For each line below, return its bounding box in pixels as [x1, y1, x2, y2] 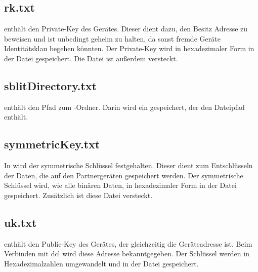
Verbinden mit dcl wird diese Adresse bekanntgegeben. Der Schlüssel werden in [4, 248, 249, 259]
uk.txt [4, 214, 37, 230]
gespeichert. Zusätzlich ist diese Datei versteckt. [4, 189, 153, 200]
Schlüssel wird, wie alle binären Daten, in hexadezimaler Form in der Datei [4, 180, 237, 190]
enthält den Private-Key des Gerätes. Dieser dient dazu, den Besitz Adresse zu [4, 23, 248, 34]
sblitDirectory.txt [4, 77, 97, 93]
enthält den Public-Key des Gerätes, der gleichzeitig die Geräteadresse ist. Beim [4, 238, 252, 249]
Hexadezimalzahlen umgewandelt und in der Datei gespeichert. [4, 258, 199, 268]
